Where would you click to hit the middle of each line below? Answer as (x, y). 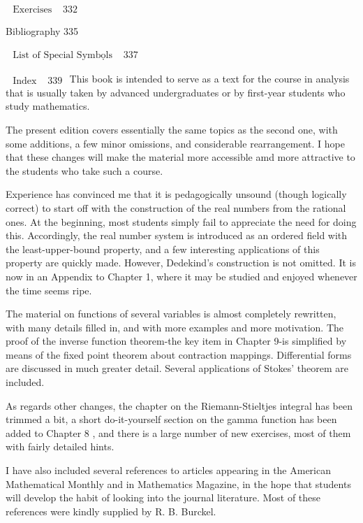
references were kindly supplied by (79, 511)
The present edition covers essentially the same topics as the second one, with (172, 129)
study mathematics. (48, 106)
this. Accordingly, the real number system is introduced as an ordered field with (177, 235)
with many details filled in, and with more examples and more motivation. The (175, 327)
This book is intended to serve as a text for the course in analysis (209, 79)
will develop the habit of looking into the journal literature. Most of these (163, 497)
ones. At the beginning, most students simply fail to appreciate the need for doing (181, 221)
